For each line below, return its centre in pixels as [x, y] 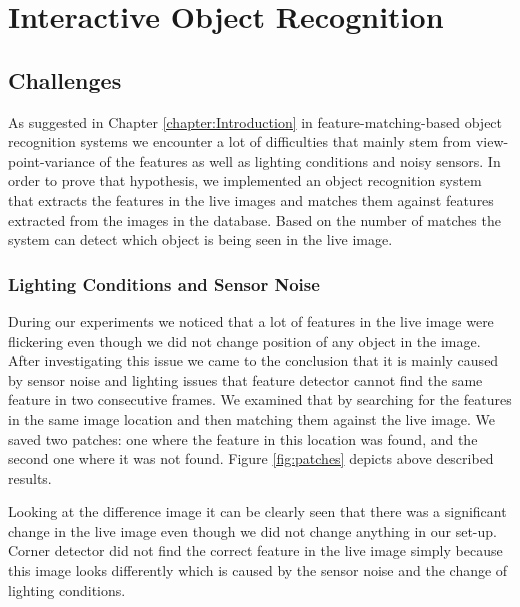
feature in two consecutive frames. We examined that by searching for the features [260, 399]
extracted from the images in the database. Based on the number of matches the [254, 219]
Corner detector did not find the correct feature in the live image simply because [255, 550]
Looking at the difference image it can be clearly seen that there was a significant [257, 511]
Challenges [65, 79]
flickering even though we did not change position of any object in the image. [244, 340]
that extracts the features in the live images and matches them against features [251, 199]
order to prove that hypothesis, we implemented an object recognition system [245, 180]
